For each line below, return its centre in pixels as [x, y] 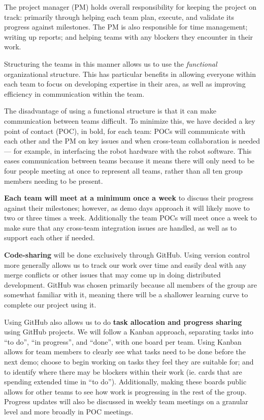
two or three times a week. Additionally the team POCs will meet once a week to [130, 218]
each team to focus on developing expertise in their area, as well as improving [125, 84]
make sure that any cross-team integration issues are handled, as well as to [121, 227]
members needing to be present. [54, 180]
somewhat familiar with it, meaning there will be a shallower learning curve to [126, 295]
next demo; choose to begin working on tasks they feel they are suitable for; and [129, 361]
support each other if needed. [49, 237]
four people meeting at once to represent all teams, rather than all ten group [123, 170]
